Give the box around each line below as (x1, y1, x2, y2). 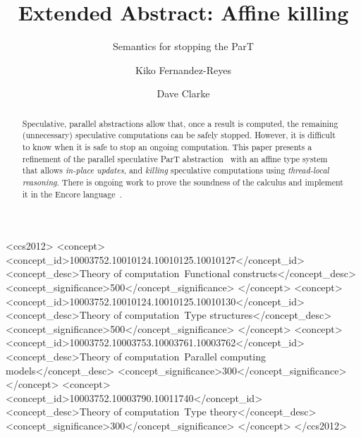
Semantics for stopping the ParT (113, 39, 254, 54)
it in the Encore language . (22, 188, 122, 200)
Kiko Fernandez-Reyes (135, 62, 231, 77)
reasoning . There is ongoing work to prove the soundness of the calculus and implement (22, 176, 343, 188)
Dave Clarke (157, 86, 210, 101)
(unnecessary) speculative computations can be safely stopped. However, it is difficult (22, 129, 336, 141)
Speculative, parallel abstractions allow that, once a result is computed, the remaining (22, 117, 338, 129)
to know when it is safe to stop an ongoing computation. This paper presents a (22, 141, 312, 153)
